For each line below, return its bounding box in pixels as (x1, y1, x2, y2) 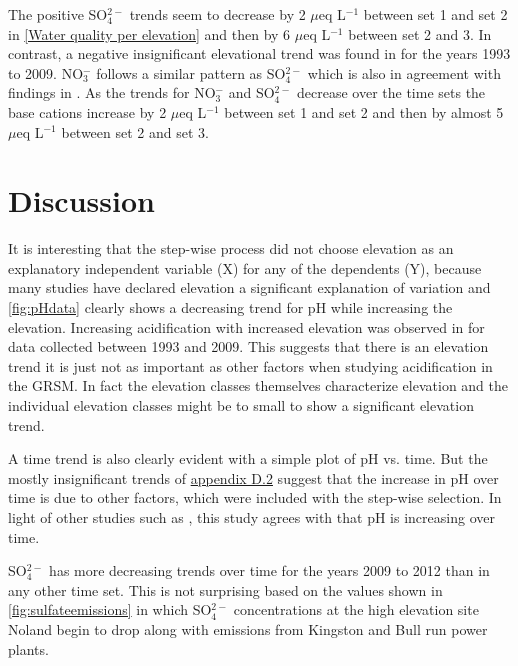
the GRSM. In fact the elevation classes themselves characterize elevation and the (8, 375, 509, 396)
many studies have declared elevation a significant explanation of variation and (8, 277, 491, 298)
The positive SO (8, 4, 108, 24)
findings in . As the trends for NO (8, 82, 216, 103)
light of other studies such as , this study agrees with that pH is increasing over (8, 507, 495, 527)
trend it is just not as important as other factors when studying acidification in (8, 355, 493, 376)
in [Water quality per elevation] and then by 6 (8, 23, 291, 44)
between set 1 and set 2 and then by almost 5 (224, 101, 504, 122)
